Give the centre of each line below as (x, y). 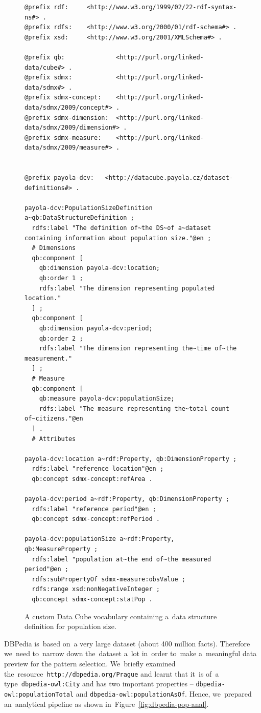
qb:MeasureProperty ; (61, 549)
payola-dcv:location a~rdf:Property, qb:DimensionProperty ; (131, 459)
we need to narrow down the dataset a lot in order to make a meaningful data (130, 653)
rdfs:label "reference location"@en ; (98, 469)
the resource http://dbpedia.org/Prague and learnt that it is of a (112, 673)
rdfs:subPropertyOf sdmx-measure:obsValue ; (109, 579)
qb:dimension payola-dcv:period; (96, 328)
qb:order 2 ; (61, 338)
